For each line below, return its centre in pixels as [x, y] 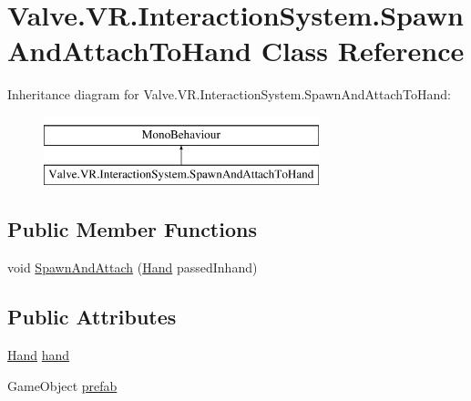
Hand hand [39, 355]
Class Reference [363, 51]
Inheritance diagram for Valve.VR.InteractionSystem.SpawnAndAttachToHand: [229, 94]
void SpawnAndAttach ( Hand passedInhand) [133, 267]
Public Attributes [92, 317]
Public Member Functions [132, 229]
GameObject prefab [62, 385]
